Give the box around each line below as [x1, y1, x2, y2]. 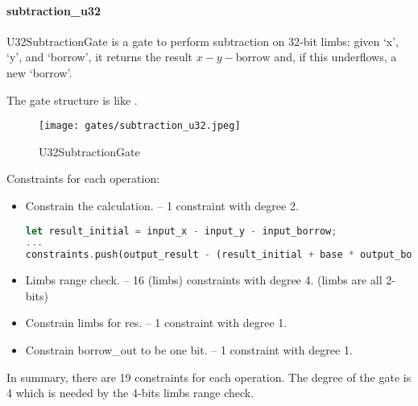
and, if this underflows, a [274, 48, 397, 65]
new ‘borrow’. [6, 64, 72, 81]
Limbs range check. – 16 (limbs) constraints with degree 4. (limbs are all [25, 271, 383, 288]
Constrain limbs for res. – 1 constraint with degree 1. [25, 314, 288, 331]
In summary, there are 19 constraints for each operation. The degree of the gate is [6, 368, 412, 385]
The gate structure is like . [6, 91, 138, 108]
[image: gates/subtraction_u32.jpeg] [39, 120, 241, 132]
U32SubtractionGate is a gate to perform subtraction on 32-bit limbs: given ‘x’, [6, 32, 399, 49]
